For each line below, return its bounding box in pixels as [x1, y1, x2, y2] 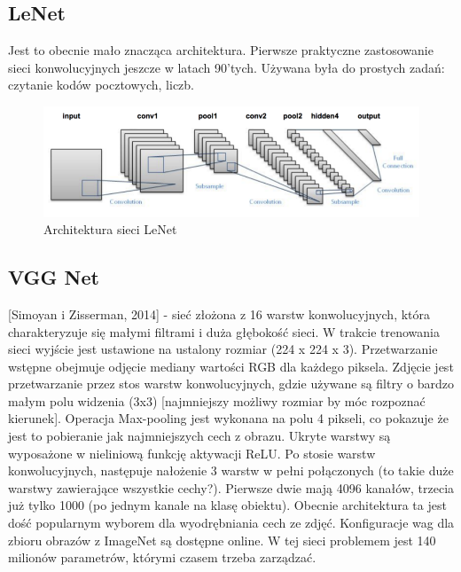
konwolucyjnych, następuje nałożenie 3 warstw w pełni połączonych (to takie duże [8, 461, 454, 480]
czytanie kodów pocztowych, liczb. [8, 75, 194, 94]
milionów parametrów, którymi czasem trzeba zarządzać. [8, 548, 316, 567]
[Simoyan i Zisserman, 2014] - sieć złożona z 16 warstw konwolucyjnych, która [8, 304, 431, 323]
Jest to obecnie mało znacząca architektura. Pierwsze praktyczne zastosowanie [8, 41, 434, 59]
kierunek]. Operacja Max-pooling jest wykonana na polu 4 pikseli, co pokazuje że [8, 409, 449, 427]
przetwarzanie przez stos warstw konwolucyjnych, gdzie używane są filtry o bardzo [8, 374, 454, 393]
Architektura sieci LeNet [43, 220, 177, 239]
